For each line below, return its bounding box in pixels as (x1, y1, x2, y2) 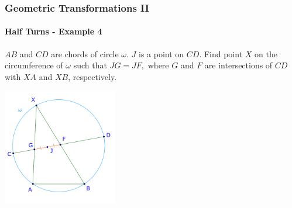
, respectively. (68, 70, 117, 82)
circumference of (5, 59, 63, 71)
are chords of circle (51, 47, 119, 60)
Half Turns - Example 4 (5, 25, 102, 37)
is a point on (139, 47, 184, 60)
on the (255, 47, 277, 60)
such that (73, 59, 107, 71)
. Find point (199, 47, 243, 60)
